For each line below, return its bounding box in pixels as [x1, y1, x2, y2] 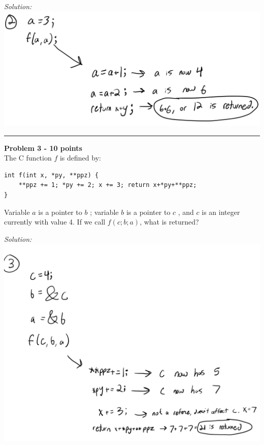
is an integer [202, 206, 240, 217]
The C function [4, 152, 52, 163]
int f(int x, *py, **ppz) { [4, 171, 99, 179]
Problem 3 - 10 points [4, 142, 82, 153]
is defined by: [59, 152, 101, 163]
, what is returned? [140, 216, 199, 227]
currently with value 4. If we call [4, 216, 106, 227]
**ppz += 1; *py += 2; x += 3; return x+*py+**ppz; [18, 181, 197, 189]
